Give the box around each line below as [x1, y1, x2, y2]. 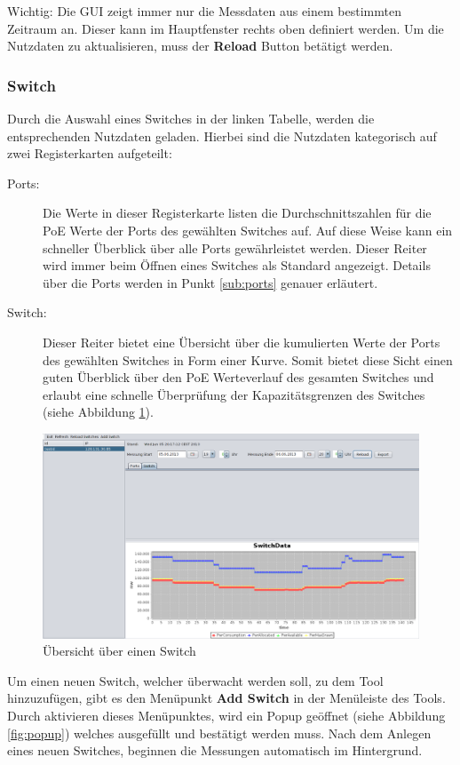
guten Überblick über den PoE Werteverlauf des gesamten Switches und [43, 368, 434, 386]
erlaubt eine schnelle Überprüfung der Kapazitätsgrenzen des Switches [43, 385, 425, 403]
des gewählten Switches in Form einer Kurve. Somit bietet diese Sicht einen [43, 350, 453, 369]
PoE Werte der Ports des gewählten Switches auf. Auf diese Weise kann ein [43, 220, 453, 239]
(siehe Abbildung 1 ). [43, 402, 154, 421]
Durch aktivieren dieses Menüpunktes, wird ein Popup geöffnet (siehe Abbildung [7, 705, 446, 724]
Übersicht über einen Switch [43, 641, 196, 660]
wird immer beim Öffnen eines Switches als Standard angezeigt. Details [43, 256, 431, 275]
